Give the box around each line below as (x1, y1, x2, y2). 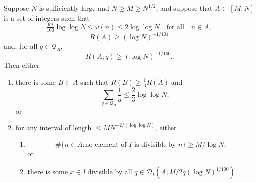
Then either (4, 60, 40, 70)
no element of (85, 141, 127, 149)
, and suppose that (156, 3, 213, 13)
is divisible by (134, 141, 176, 149)
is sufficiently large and (39, 3, 109, 13)
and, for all (4, 41, 38, 51)
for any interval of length (15, 122, 92, 132)
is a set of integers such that (4, 12, 90, 23)
